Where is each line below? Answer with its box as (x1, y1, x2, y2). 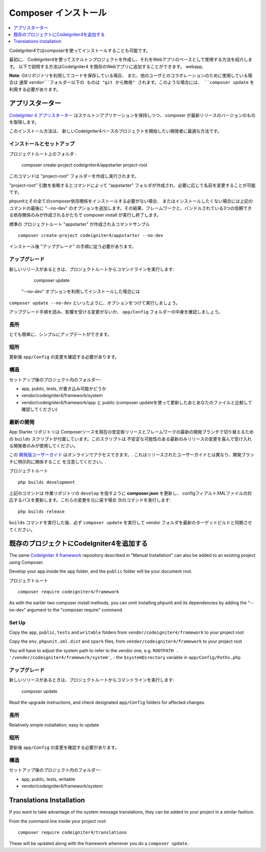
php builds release (18, 508, 65, 514)
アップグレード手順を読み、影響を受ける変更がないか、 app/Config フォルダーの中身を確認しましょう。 (9, 309, 223, 315)
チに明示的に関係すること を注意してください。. (9, 459, 107, 465)
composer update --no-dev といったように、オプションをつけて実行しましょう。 (9, 300, 180, 306)
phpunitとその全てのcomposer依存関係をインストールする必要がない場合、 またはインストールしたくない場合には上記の (9, 198, 253, 204)
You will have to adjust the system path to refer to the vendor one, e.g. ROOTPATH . (9, 647, 179, 654)
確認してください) (21, 406, 58, 412)
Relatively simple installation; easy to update (9, 722, 100, 728)
